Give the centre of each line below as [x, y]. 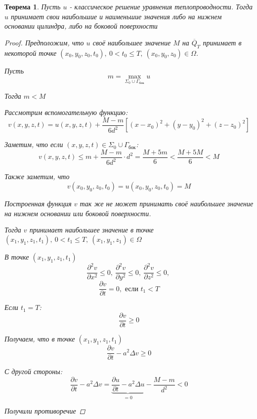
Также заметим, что [37, 176]
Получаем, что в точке [40, 339]
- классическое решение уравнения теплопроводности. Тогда [161, 6]
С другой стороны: [33, 371]
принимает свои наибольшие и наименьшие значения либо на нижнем [116, 16]
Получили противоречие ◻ [45, 411]
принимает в [222, 42]
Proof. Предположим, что [44, 42]
